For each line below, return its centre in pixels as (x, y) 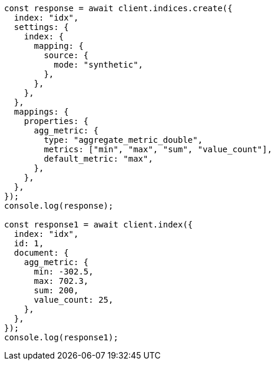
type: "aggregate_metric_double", (123, 140)
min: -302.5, (64, 272)
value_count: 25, (74, 300)
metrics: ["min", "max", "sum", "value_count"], (158, 149)
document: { (41, 253)
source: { (66, 55)
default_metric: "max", (98, 159)
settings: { (41, 27)
